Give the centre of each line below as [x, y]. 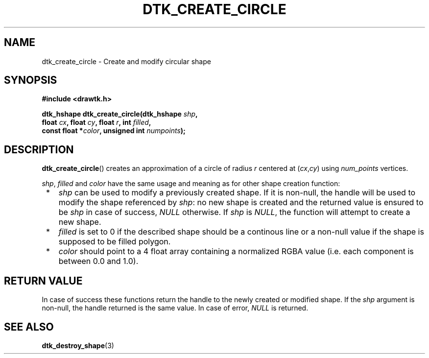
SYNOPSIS [31, 80]
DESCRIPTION [39, 149]
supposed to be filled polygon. [115, 242]
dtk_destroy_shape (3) [78, 345]
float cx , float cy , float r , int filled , [96, 122]
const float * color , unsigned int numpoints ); [114, 131]
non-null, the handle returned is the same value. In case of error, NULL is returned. [175, 308]
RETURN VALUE [43, 281]
